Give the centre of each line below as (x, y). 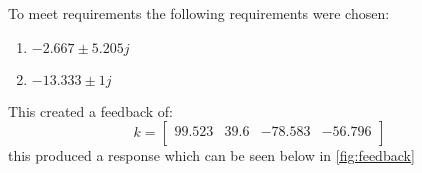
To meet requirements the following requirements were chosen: (199, 13)
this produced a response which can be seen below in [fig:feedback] (211, 155)
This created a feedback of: (90, 110)
